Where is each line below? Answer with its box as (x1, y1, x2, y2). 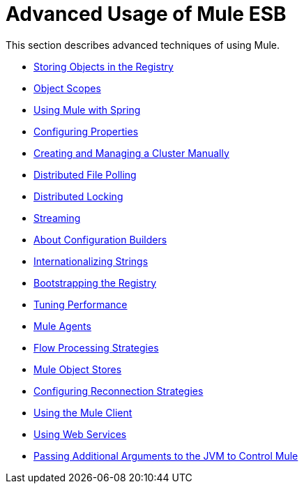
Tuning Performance (33, 298, 128, 310)
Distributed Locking (33, 190, 123, 202)
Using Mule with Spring (33, 103, 141, 116)
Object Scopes (33, 82, 101, 94)
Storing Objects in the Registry (33, 60, 174, 73)
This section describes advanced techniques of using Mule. (6, 38, 280, 51)
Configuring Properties (33, 125, 139, 137)
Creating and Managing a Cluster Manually (33, 146, 229, 159)
